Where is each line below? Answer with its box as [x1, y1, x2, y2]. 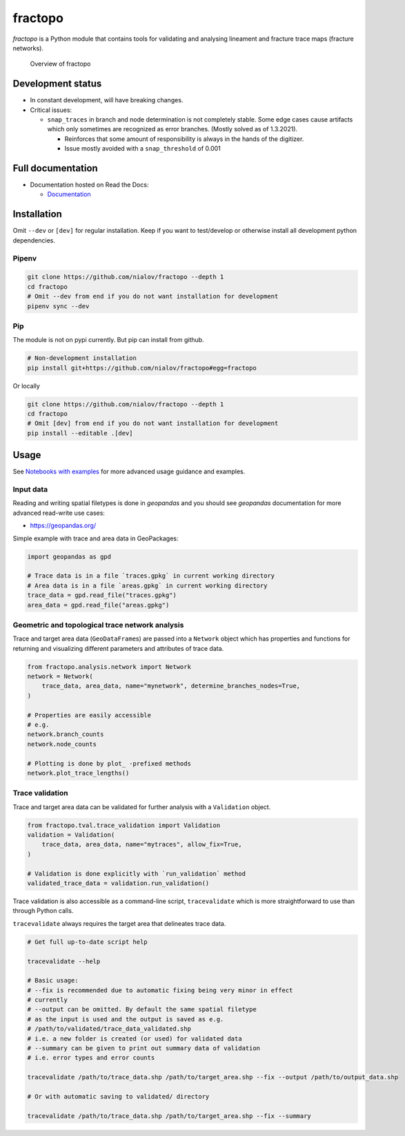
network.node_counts [27, 740, 97, 748]
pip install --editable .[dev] [27, 429, 134, 437]
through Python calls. [12, 907, 74, 915]
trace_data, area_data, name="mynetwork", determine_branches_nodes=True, [41, 682, 300, 690]
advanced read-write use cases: [12, 509, 105, 517]
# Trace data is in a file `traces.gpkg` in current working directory [27, 572, 275, 580]
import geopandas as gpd [27, 553, 112, 560]
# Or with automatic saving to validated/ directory [27, 1092, 210, 1100]
